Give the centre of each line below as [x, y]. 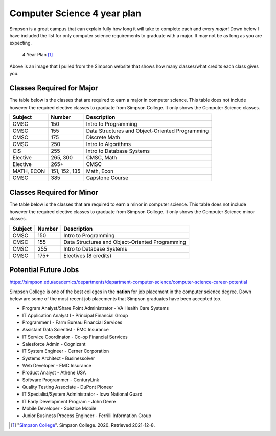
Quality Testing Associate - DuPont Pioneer [68, 387]
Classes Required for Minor [54, 192]
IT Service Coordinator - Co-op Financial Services [75, 337]
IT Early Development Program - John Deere [69, 401]
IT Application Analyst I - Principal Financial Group [75, 315]
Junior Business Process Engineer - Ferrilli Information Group [87, 416]
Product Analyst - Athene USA [54, 373]
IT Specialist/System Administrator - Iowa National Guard [82, 394]
